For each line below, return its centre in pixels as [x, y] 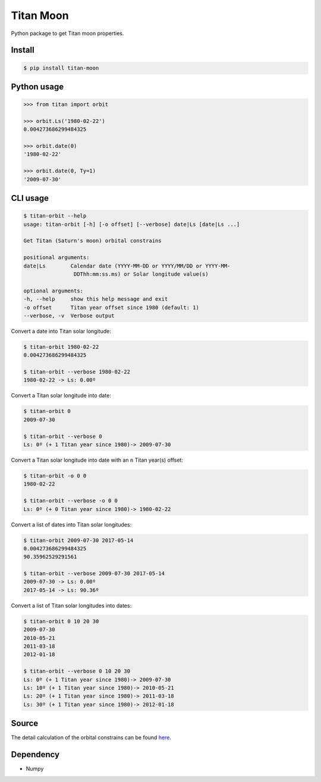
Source [25, 723]
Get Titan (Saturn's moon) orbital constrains [92, 241]
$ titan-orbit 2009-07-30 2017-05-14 [78, 540]
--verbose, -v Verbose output [69, 316]
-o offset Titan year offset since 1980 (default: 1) [111, 307]
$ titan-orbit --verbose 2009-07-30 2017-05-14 [94, 574]
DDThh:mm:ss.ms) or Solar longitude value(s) [141, 274]
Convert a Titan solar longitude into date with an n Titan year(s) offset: [97, 460]
